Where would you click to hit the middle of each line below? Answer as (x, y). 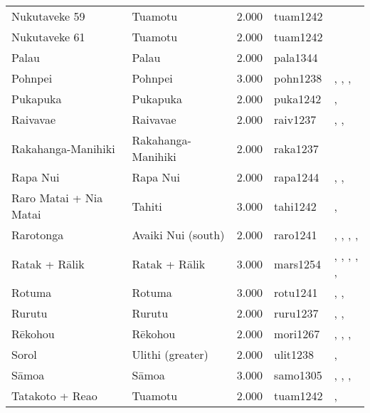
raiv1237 (295, 119)
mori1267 (297, 334)
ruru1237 (296, 313)
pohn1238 (298, 78)
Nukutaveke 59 (48, 16)
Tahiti (147, 206)
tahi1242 (295, 206)
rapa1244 (297, 177)
